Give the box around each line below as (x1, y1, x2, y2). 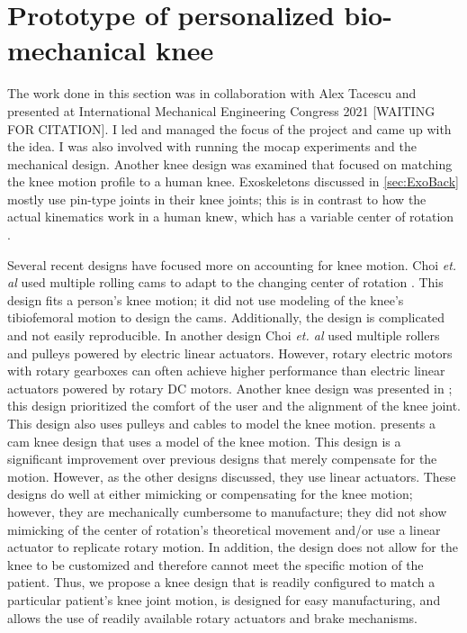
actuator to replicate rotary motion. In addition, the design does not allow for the (7, 538, 458, 556)
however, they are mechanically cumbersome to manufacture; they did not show (7, 502, 447, 520)
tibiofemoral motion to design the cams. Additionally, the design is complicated (7, 308, 445, 327)
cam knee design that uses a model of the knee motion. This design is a (7, 431, 401, 450)
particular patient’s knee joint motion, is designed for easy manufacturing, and (7, 590, 441, 609)
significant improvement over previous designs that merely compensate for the (7, 449, 437, 468)
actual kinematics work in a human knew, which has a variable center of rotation (7, 207, 454, 226)
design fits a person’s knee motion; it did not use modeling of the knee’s (7, 290, 404, 309)
